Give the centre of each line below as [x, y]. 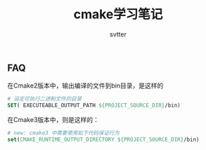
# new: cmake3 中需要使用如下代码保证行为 [63, 133]
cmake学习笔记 [118, 14]
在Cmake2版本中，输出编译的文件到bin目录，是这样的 [85, 86]
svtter [118, 34]
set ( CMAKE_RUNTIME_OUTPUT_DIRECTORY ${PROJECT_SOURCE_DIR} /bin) [103, 139]
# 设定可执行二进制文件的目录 [45, 99]
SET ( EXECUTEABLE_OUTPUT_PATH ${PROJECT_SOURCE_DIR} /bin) [94, 106]
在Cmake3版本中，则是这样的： [53, 120]
